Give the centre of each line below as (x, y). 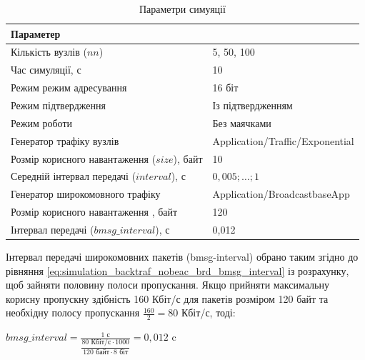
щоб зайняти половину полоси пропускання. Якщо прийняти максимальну (167, 285)
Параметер (36, 33)
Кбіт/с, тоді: (208, 312)
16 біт (225, 87)
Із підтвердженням (252, 105)
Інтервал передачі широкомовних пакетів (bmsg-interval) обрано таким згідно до (182, 256)
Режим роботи (42, 122)
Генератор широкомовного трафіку (86, 194)
